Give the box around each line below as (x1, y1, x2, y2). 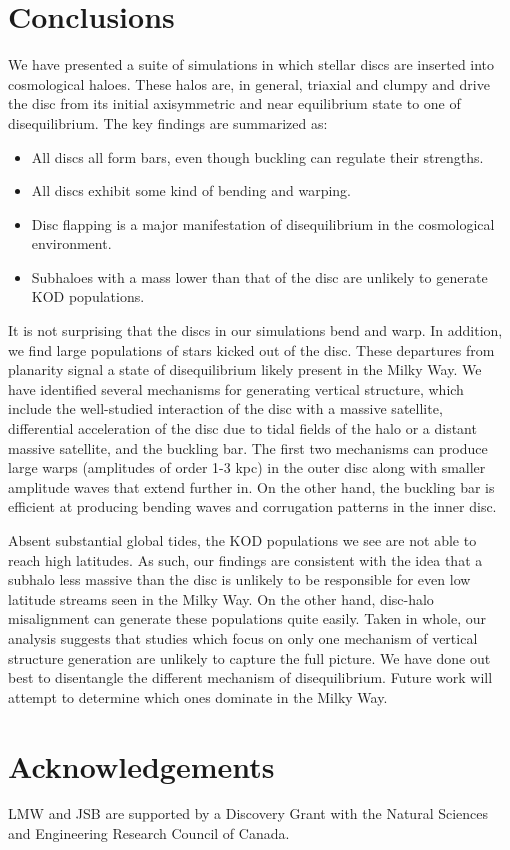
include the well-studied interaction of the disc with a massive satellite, (8, 398, 443, 419)
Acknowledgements (8, 745, 275, 786)
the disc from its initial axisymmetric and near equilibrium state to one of (8, 93, 461, 114)
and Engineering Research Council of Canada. (8, 823, 290, 844)
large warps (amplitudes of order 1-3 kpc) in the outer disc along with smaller (8, 457, 486, 478)
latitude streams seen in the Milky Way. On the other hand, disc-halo (8, 588, 434, 609)
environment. (31, 233, 112, 254)
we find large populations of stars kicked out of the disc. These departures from (8, 339, 495, 360)
